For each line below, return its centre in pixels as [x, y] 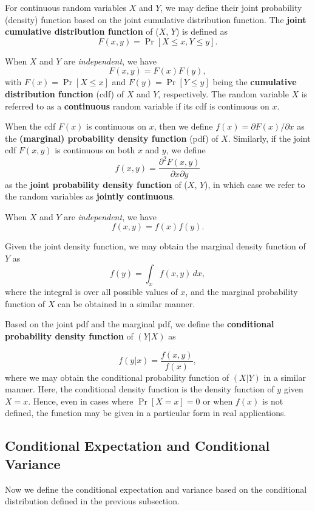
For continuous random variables [66, 7]
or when [218, 401]
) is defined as [202, 31]
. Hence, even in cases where [81, 401]
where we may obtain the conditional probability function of [117, 377]
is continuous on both [95, 150]
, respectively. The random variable [223, 93]
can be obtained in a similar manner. [127, 303]
